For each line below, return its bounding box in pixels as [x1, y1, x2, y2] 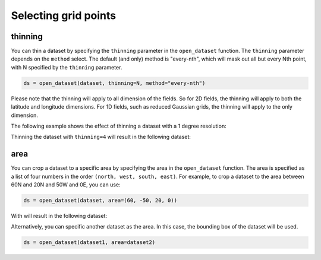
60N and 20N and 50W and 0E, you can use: [11, 181, 121, 188]
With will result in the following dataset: [11, 213, 107, 220]
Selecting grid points [11, 9, 117, 22]
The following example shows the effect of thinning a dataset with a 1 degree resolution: [11, 122, 226, 129]
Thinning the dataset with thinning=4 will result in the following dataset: [11, 134, 191, 141]
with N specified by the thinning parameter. [11, 64, 122, 71]
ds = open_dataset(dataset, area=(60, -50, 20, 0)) [23, 197, 178, 204]
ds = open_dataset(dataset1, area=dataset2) [23, 239, 156, 246]
